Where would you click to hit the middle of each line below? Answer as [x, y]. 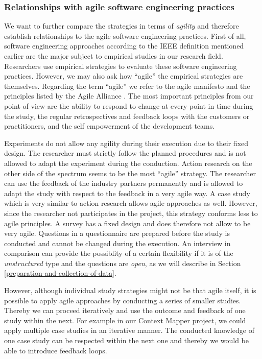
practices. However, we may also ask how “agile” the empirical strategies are [124, 76]
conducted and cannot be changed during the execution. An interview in [117, 243]
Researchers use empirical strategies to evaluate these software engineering [121, 66]
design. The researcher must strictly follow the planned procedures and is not [125, 153]
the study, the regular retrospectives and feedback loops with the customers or [127, 116]
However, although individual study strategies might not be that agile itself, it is [130, 290]
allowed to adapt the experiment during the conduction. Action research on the [128, 163]
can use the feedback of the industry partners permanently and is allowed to [124, 183]
